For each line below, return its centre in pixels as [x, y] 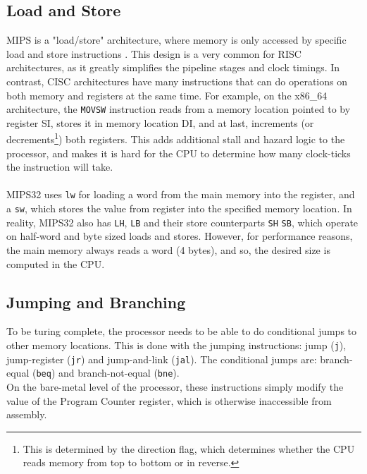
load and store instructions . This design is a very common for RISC [154, 53]
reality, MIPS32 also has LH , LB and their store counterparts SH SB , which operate [182, 222]
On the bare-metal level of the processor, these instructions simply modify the [175, 386]
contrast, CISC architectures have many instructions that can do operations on [177, 81]
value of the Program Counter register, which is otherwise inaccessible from [169, 400]
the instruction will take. [60, 167]
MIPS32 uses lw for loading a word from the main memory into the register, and [181, 194]
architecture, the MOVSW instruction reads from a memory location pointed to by [179, 109]
